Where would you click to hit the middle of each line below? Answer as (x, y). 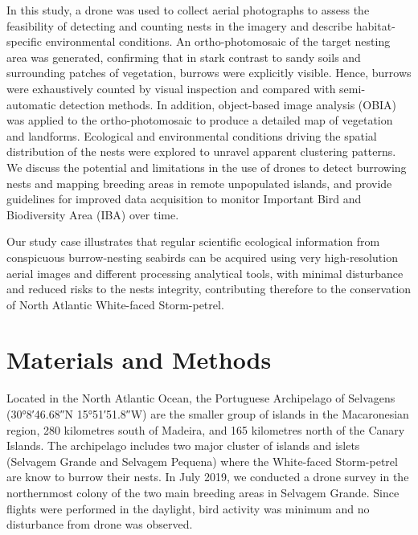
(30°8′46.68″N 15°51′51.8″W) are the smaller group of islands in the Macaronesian (208, 414)
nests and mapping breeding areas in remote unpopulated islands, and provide (199, 183)
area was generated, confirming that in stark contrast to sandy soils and (184, 57)
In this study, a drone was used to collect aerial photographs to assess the (188, 10)
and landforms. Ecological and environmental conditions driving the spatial (192, 135)
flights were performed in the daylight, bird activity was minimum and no (188, 508)
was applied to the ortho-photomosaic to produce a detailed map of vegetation (200, 120)
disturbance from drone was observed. (100, 524)
